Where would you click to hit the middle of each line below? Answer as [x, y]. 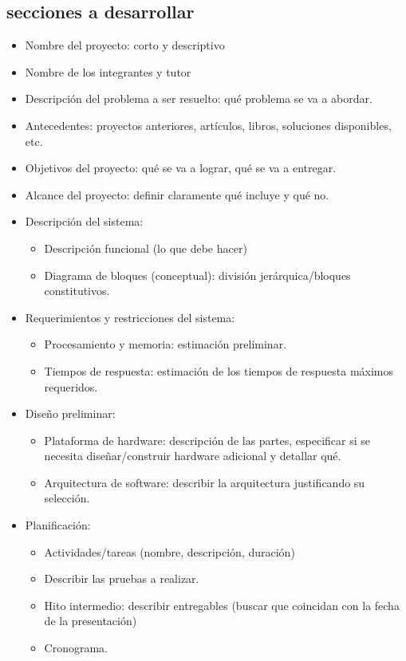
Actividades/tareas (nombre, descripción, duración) [169, 551]
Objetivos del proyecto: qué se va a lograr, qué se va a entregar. [181, 168]
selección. [67, 498]
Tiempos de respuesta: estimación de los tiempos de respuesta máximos [219, 370]
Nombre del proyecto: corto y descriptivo [125, 45]
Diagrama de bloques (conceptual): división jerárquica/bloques [197, 275]
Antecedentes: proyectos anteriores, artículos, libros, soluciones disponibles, [208, 125]
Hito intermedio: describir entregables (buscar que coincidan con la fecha [222, 605]
